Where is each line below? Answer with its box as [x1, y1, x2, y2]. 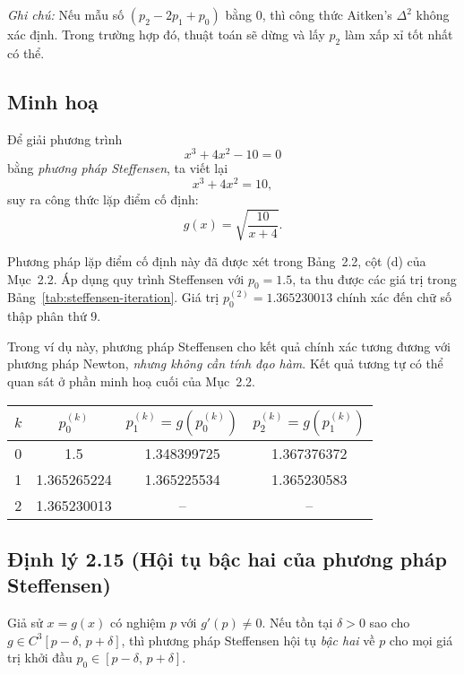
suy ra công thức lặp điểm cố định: [7, 189, 199, 208]
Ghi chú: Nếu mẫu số [7, 5, 125, 23]
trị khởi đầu [7, 648, 73, 667]
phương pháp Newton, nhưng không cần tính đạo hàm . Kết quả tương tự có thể [7, 354, 443, 373]
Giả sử [7, 613, 43, 632]
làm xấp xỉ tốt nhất [344, 25, 453, 43]
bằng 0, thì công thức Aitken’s [225, 5, 392, 23]
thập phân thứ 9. [7, 307, 101, 325]
